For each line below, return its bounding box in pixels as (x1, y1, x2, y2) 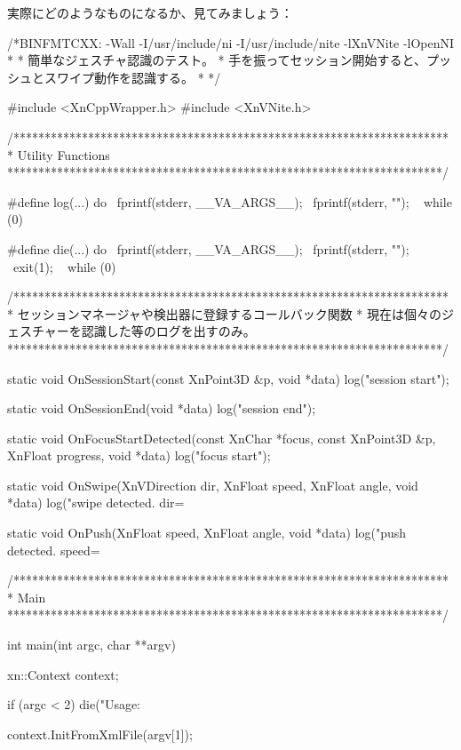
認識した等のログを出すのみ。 (81, 322, 256, 340)
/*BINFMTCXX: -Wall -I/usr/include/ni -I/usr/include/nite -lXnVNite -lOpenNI (7, 33, 455, 52)
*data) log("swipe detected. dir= (7, 493, 185, 512)
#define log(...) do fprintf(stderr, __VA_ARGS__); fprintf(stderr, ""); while (7, 192, 452, 211)
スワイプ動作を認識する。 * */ (44, 68, 221, 86)
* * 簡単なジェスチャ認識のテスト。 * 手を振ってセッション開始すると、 (7, 51, 426, 69)
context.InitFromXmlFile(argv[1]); (7, 724, 193, 743)
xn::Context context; (7, 665, 119, 683)
